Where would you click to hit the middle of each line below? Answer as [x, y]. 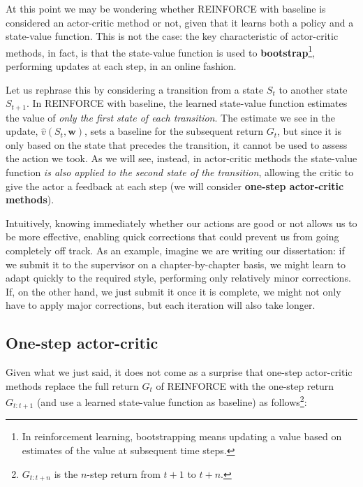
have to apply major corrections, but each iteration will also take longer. [161, 305]
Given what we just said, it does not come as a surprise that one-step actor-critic [179, 372]
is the [66, 473]
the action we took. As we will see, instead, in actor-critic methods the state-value [181, 158]
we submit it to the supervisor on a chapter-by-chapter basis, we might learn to [176, 264]
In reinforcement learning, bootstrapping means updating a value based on [182, 436]
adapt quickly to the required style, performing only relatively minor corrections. [178, 278]
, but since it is [309, 131]
